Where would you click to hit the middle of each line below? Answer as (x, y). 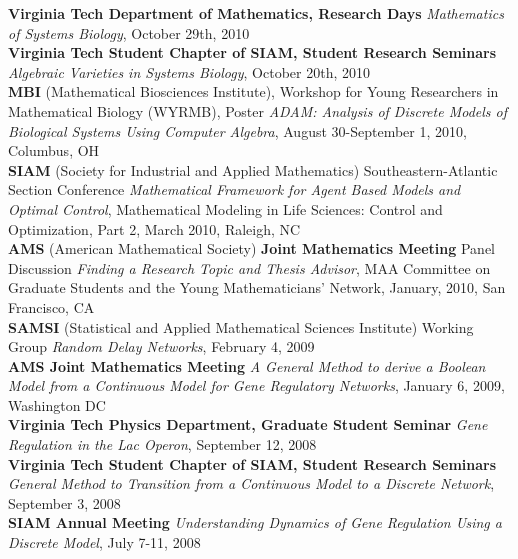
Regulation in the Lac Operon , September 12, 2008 (162, 444)
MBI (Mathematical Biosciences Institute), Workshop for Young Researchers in (253, 91)
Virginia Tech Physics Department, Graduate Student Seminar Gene (248, 424)
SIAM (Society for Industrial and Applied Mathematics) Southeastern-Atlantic (253, 169)
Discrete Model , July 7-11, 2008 (104, 542)
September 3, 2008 (64, 502)
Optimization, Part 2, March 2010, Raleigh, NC (154, 228)
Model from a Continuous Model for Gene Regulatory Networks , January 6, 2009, (256, 385)
